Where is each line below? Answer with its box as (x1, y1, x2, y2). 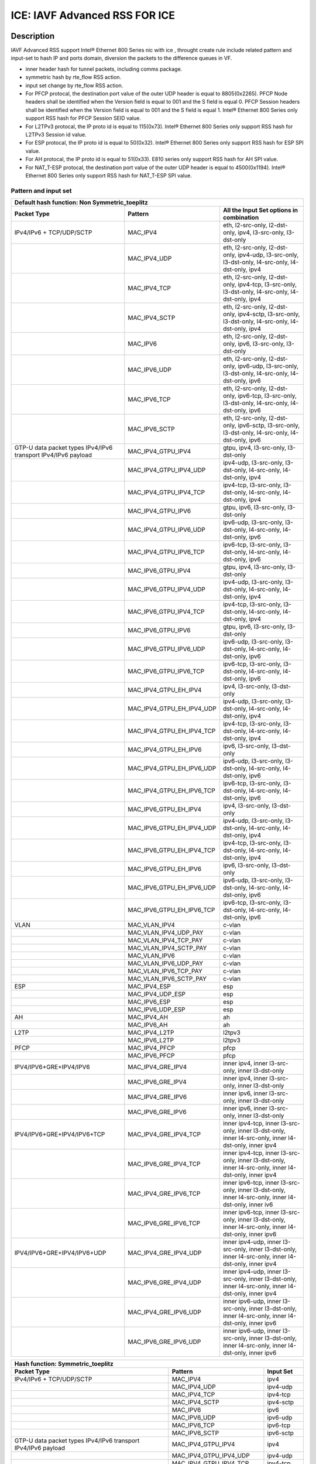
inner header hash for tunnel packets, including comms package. (25, 65, 183, 73)
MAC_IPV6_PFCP (128, 1052, 175, 1060)
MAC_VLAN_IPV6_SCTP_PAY (128, 975, 207, 983)
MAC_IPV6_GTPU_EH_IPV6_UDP (128, 884, 216, 892)
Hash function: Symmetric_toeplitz (14, 1360, 114, 1368)
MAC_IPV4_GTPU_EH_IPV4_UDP (128, 704, 217, 713)
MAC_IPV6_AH (128, 1021, 168, 1029)
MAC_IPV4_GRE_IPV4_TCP (128, 1130, 201, 1138)
